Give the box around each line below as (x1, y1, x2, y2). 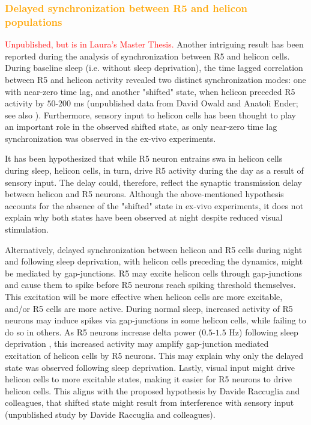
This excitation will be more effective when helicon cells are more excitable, (5, 290, 283, 303)
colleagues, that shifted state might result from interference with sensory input (5, 396, 294, 409)
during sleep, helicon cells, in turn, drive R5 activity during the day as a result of (5, 164, 304, 177)
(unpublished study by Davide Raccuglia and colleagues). (5, 408, 216, 420)
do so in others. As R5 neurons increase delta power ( (5, 325, 202, 338)
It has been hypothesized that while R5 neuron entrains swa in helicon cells (5, 152, 283, 165)
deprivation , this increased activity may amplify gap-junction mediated (5, 337, 269, 350)
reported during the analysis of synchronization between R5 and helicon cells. (5, 49, 290, 62)
